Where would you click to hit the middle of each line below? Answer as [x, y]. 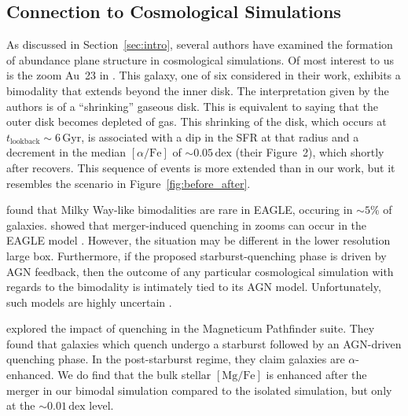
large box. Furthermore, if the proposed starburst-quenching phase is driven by [197, 255]
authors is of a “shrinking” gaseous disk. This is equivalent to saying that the [192, 106]
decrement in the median [66, 152]
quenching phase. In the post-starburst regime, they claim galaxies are [176, 359]
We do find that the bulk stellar [134, 375]
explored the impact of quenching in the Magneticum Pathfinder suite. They [191, 328]
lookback [25, 142]
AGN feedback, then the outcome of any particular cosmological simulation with [200, 271]
